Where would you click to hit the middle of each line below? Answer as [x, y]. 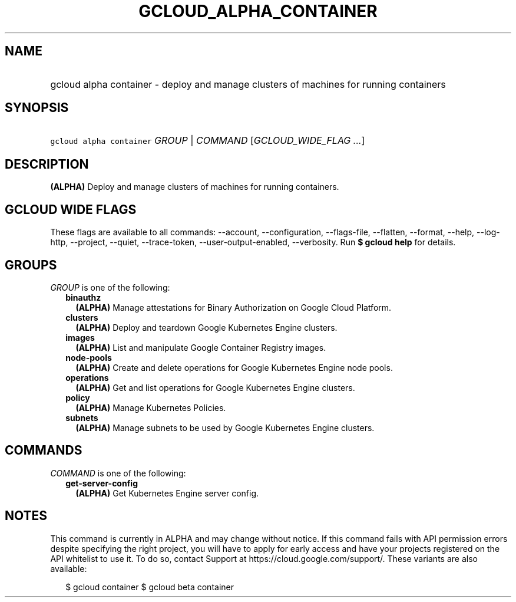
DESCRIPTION [47, 164]
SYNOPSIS [37, 108]
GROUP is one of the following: [110, 287]
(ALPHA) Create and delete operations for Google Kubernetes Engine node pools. [234, 367]
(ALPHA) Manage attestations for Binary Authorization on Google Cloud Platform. [234, 307]
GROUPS [31, 265]
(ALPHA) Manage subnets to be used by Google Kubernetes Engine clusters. [225, 427]
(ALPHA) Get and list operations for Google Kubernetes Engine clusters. [215, 387]
